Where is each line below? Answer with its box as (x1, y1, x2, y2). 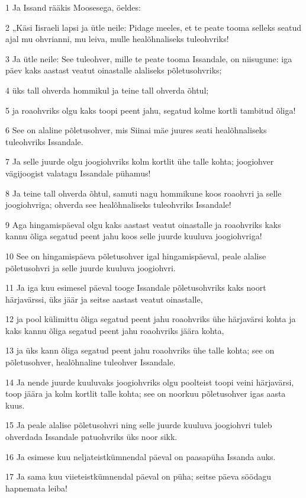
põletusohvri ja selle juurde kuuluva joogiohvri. (5, 261, 176, 274)
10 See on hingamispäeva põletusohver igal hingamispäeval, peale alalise (5, 249, 266, 262)
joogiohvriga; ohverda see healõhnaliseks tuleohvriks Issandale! (5, 198, 231, 211)
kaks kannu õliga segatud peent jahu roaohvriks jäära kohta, (5, 324, 224, 336)
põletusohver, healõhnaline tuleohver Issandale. (5, 356, 176, 368)
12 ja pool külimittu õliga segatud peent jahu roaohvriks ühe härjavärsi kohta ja (5, 313, 296, 325)
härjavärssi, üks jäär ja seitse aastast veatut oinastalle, (5, 293, 203, 305)
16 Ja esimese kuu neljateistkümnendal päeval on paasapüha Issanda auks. (5, 450, 276, 462)
